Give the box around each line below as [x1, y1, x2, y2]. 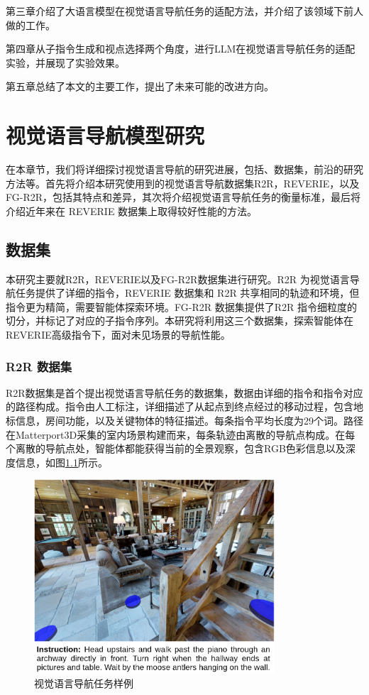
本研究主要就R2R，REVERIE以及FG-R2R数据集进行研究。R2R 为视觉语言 [6, 271, 350, 286]
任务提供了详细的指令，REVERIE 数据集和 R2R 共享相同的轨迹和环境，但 [15, 285, 360, 300]
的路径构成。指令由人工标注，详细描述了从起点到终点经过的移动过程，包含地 [6, 399, 363, 414]
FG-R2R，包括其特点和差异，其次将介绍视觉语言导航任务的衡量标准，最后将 [6, 190, 361, 204]
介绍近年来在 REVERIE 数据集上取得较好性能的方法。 [6, 203, 258, 218]
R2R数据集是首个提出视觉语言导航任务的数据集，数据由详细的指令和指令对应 [6, 385, 363, 400]
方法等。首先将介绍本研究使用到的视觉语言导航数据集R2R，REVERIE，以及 [6, 175, 360, 190]
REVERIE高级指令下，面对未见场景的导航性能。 [6, 327, 231, 342]
